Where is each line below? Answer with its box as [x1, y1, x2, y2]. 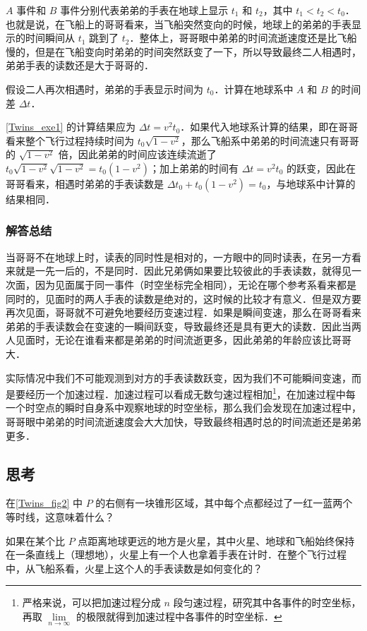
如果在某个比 [6, 533, 65, 548]
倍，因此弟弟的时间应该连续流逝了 [58, 147, 217, 162]
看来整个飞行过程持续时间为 [6, 133, 134, 148]
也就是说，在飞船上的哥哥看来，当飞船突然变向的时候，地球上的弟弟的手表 [6, 16, 351, 31]
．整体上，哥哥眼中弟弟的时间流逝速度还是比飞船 [129, 30, 357, 45]
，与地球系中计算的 [266, 176, 356, 191]
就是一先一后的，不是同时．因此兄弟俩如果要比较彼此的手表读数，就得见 [15, 263, 351, 278]
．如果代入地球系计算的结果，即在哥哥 [180, 119, 359, 134]
